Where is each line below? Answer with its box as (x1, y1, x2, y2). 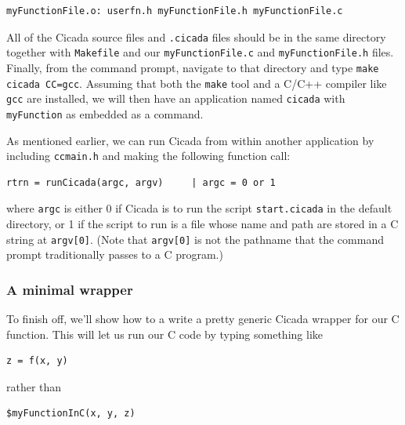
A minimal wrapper (6, 279, 133, 299)
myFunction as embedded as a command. (6, 105, 204, 122)
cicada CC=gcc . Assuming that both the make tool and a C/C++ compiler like (6, 74, 387, 91)
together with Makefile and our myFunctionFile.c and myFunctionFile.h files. (6, 44, 394, 60)
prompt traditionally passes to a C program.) (6, 246, 223, 263)
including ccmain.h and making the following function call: (6, 147, 291, 164)
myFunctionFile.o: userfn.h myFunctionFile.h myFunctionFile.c (6, 5, 343, 16)
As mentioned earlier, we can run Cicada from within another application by (6, 132, 374, 148)
